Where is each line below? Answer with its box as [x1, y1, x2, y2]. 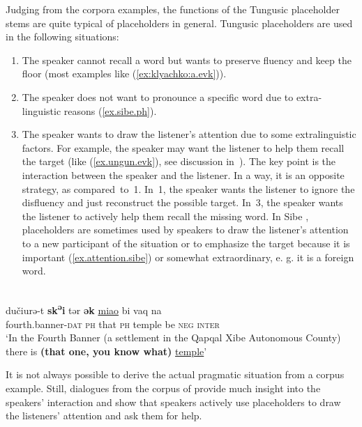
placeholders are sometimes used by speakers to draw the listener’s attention [22, 222, 349, 237]
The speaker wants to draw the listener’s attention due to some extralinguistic [22, 127, 356, 141]
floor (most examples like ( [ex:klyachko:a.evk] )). [22, 66, 227, 81]
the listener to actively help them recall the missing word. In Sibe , [22, 208, 309, 223]
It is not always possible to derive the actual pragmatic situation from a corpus [6, 367, 345, 382]
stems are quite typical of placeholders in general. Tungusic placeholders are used [6, 15, 353, 30]
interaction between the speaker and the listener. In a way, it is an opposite [22, 167, 345, 182]
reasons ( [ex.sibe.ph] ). [63, 103, 157, 118]
